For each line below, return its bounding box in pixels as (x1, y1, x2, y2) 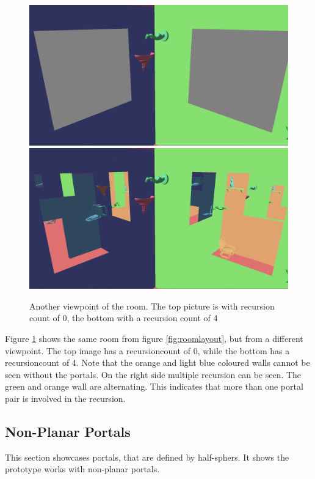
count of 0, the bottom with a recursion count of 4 (29, 311, 218, 324)
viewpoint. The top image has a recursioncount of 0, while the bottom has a (5, 344, 290, 357)
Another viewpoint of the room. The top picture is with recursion (29, 299, 275, 312)
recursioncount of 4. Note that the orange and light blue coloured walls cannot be (5, 356, 310, 369)
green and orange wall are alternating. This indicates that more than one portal (5, 380, 303, 393)
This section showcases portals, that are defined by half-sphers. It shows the (5, 450, 289, 463)
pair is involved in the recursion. (5, 392, 126, 404)
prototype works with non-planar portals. (5, 462, 160, 475)
